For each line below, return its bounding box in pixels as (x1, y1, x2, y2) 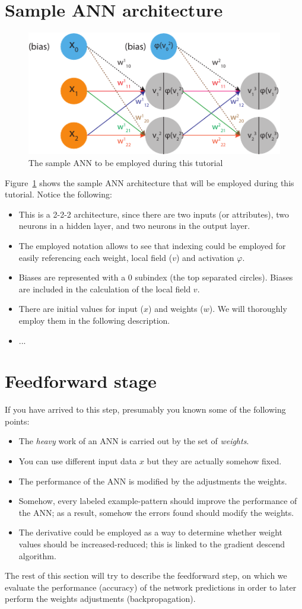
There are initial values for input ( (18, 302, 144, 315)
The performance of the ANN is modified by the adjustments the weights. (18, 474, 287, 487)
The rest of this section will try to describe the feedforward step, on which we (5, 569, 287, 582)
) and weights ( (148, 302, 204, 315)
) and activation (176, 251, 234, 263)
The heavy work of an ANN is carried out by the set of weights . (18, 435, 249, 447)
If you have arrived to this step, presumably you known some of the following (5, 403, 286, 416)
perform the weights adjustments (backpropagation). (5, 592, 196, 605)
